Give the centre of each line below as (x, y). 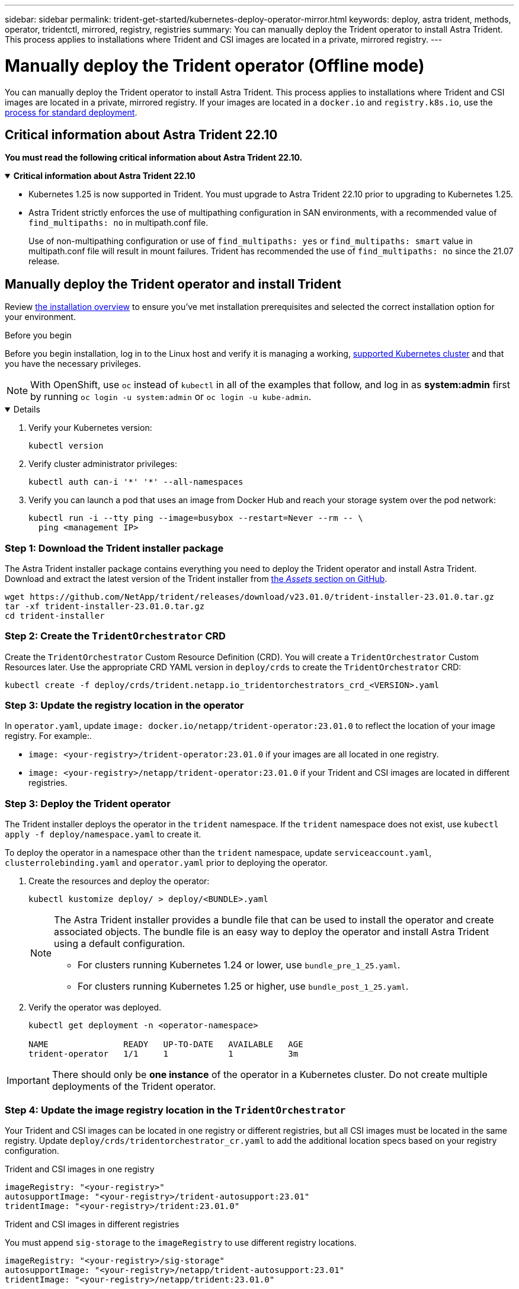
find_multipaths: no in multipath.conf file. (118, 223)
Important (28, 1081)
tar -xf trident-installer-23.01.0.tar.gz (105, 606)
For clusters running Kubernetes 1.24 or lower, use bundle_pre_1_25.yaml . (239, 965)
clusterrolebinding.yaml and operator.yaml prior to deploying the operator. (166, 863)
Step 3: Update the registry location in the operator (124, 706)
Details (27, 410)
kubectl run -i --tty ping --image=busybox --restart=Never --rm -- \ (196, 518)
